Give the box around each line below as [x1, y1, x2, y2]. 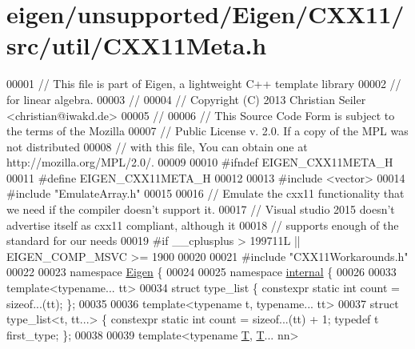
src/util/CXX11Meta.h [6, 29, 267, 62]
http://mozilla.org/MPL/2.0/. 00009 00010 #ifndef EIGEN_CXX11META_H [6, 154, 393, 170]
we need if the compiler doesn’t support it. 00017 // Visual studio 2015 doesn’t [6, 201, 395, 218]
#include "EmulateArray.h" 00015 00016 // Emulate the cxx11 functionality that [6, 185, 405, 202]
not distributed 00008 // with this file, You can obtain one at [6, 138, 308, 154]
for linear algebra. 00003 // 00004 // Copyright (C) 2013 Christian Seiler [6, 90, 366, 107]
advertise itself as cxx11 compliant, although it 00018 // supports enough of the [6, 216, 399, 233]
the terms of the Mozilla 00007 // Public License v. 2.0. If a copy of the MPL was [6, 122, 409, 139]
